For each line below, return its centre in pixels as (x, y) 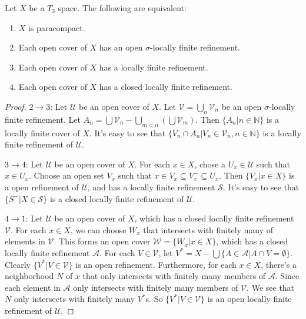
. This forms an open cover (102, 241)
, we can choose (98, 229)
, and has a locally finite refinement (151, 187)
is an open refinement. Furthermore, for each (156, 264)
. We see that (271, 287)
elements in (25, 241)
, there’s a (279, 264)
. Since (287, 276)
